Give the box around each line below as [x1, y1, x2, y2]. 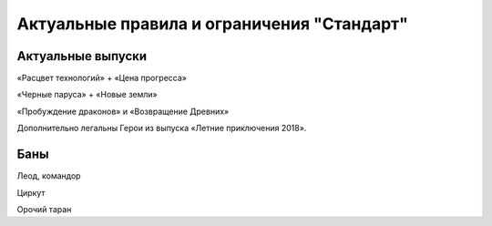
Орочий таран [16, 203, 72, 214]
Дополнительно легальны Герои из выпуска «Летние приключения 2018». [16, 123, 307, 134]
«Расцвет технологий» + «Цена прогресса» [16, 73, 187, 84]
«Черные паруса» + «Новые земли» [16, 89, 159, 100]
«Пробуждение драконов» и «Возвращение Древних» [16, 106, 230, 117]
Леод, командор [16, 170, 81, 181]
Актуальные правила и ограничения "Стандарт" [16, 14, 409, 34]
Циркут [16, 187, 46, 198]
